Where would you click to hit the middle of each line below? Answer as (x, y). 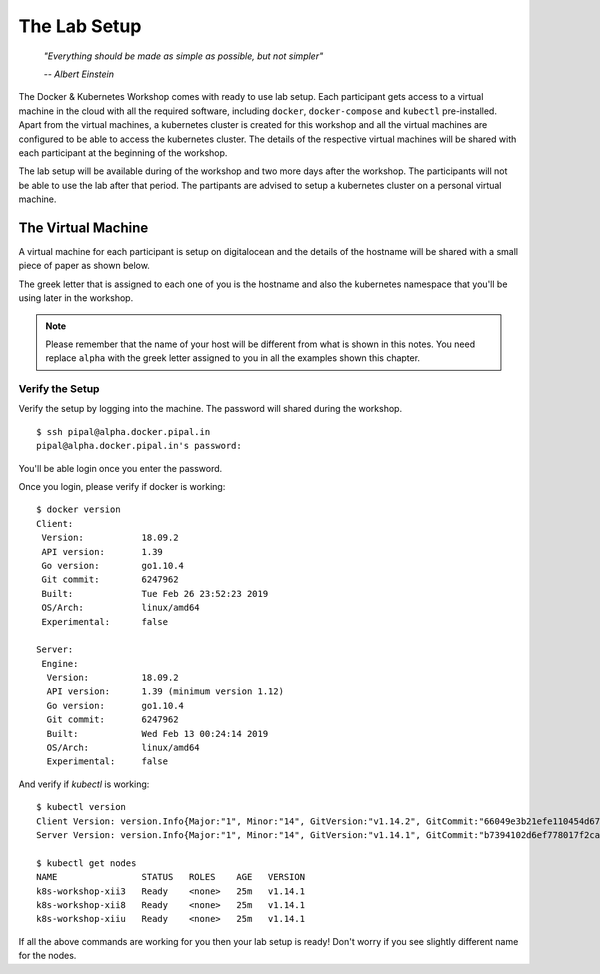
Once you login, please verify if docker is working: (122, 487)
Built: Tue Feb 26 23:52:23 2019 (155, 593)
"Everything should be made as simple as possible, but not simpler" (183, 56)
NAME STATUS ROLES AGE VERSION (170, 877)
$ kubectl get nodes (86, 863)
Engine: (60, 663)
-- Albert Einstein (79, 74)
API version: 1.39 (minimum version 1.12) (165, 691)
